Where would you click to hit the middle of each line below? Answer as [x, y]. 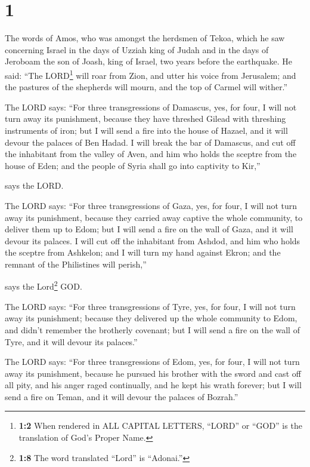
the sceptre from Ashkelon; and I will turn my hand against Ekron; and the [143, 252]
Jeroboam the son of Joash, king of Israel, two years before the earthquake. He [148, 61]
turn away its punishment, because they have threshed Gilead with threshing [145, 119]
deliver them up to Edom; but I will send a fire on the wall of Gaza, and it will [149, 229]
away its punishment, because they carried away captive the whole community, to [154, 217]
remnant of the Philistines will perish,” [76, 264]
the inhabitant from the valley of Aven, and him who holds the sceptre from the [151, 154]
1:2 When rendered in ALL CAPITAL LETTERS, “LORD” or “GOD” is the [160, 425]
